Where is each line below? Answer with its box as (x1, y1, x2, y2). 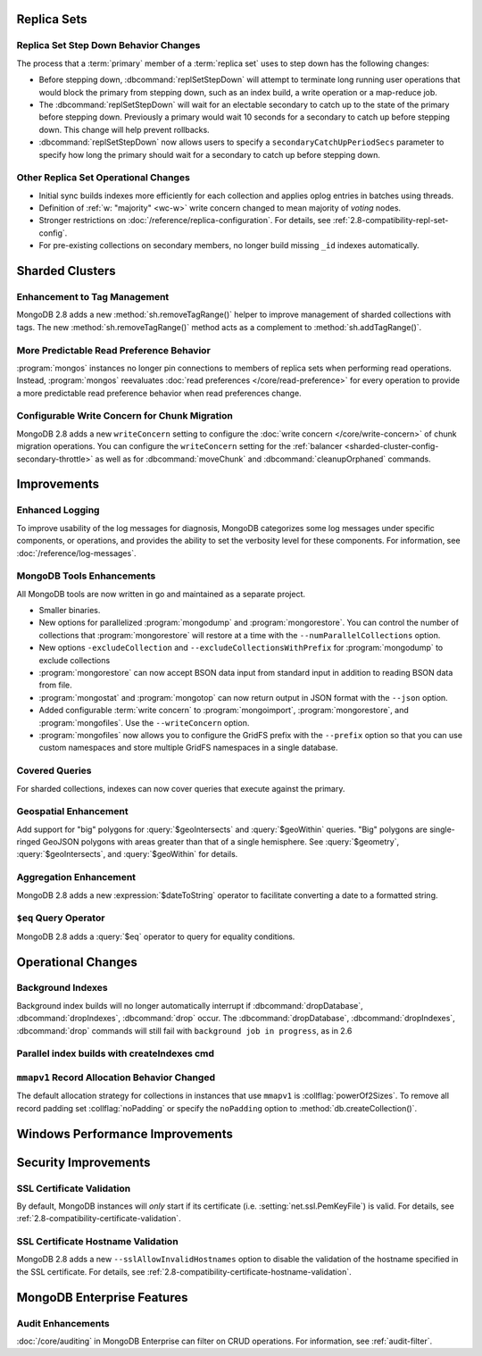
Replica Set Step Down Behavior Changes (16, 39, 201, 52)
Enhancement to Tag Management (16, 290, 170, 303)
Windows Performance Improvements (16, 1126, 234, 1142)
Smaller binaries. (38, 605, 101, 616)
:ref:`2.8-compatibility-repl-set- (332, 215, 449, 226)
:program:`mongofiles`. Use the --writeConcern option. (38, 717, 250, 728)
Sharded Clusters (16, 263, 116, 279)
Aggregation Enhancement (16, 871, 137, 884)
